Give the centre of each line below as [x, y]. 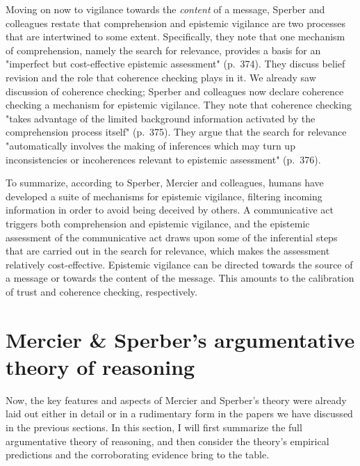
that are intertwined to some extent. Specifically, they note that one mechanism [175, 37]
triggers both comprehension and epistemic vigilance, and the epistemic [158, 223]
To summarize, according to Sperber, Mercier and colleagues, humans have [165, 183]
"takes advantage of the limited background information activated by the [161, 118]
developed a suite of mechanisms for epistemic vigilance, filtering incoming [164, 196]
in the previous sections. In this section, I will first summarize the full [154, 427]
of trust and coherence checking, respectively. [101, 291]
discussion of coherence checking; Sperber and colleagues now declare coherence [175, 91]
